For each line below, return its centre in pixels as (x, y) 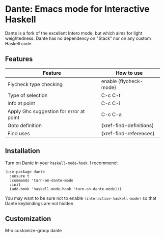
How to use (129, 73)
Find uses (19, 133)
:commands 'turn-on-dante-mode (41, 180)
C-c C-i (111, 103)
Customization (28, 219)
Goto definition (25, 125)
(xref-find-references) (128, 133)
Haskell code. (19, 43)
